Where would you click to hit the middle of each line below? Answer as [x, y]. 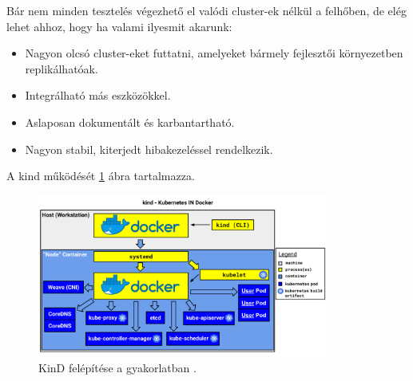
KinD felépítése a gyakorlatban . [117, 368]
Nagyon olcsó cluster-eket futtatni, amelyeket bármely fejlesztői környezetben [214, 53]
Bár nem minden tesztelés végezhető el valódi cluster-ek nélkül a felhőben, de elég [206, 10]
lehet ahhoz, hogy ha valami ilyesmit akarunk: [119, 26]
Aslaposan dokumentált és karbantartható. [130, 122]
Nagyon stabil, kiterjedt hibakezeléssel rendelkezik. [149, 149]
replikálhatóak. [62, 68]
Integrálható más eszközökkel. [98, 95]
